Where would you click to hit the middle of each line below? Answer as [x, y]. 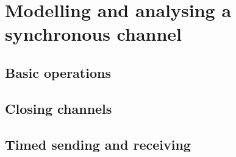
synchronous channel [94, 34]
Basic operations [58, 72]
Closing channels [59, 108]
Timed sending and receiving [98, 144]
